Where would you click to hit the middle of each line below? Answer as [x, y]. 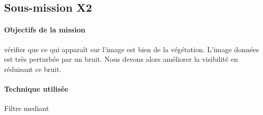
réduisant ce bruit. [33, 69]
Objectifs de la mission [45, 30]
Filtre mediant [27, 108]
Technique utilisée [36, 88]
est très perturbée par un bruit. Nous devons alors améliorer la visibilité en [121, 59]
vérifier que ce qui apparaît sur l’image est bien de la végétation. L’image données [131, 49]
